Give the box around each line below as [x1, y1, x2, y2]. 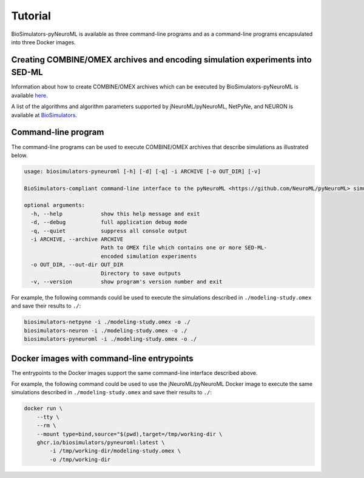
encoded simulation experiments [100, 252, 197, 260]
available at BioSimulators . [11, 111, 78, 118]
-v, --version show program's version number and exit [30, 278, 223, 285]
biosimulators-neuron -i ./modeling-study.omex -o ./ [24, 327, 187, 334]
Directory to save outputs [100, 270, 181, 277]
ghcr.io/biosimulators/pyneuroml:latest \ [36, 439, 165, 446]
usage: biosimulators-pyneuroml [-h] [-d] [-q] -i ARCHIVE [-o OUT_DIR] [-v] [24, 167, 261, 175]
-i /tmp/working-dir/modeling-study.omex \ [49, 448, 181, 454]
